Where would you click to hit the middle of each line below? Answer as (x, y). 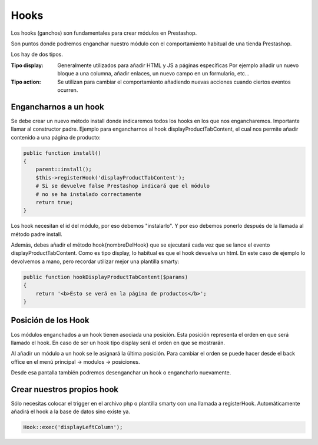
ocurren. (68, 90)
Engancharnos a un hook (57, 107)
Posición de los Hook (50, 321)
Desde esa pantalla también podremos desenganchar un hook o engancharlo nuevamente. (121, 373)
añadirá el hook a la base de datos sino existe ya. (71, 411)
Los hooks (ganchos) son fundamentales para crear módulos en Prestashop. (104, 33)
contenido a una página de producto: (56, 137)
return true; (54, 202)
